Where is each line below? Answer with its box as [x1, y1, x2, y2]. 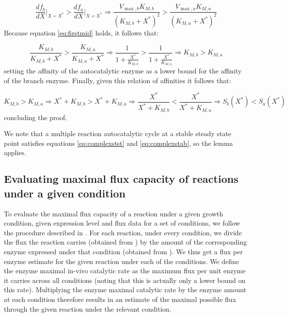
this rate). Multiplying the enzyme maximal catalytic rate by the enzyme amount [4, 284, 247, 295]
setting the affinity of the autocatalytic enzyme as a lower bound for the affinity [4, 66, 242, 76]
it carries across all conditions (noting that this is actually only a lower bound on [4, 275, 246, 285]
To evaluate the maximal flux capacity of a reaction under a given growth [4, 208, 223, 218]
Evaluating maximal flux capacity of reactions [4, 171, 238, 186]
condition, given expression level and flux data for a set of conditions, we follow [4, 218, 240, 228]
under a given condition [4, 185, 126, 200]
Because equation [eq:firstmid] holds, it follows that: [4, 27, 159, 37]
